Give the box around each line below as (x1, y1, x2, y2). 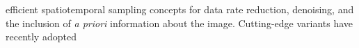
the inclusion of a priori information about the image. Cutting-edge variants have (6, 15, 353, 30)
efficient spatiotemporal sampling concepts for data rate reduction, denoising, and (6, 2, 354, 16)
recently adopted (6, 29, 77, 44)
